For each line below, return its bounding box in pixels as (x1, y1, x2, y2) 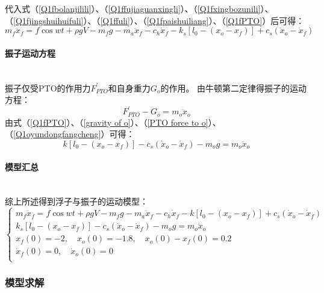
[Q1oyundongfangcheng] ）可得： (13, 128, 135, 140)
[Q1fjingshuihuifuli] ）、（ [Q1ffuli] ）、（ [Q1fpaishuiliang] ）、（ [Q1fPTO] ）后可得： (13, 14, 305, 26)
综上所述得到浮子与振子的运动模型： (5, 195, 148, 208)
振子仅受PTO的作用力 (5, 81, 91, 94)
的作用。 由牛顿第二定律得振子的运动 (160, 81, 307, 94)
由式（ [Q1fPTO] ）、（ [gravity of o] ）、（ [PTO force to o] (5, 116, 208, 128)
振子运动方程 (5, 46, 55, 59)
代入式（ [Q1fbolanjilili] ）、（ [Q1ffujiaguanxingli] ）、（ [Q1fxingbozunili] (5, 2, 261, 14)
